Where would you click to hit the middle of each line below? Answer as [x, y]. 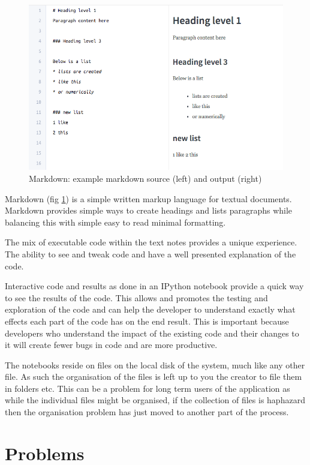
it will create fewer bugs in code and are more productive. [111, 345]
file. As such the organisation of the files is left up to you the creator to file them [154, 376]
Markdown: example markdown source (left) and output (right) [145, 178]
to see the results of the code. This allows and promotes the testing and [136, 297]
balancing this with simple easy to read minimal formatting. [115, 222]
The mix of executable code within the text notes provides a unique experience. [151, 242]
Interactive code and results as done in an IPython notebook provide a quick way [154, 286]
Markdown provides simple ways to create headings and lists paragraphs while [149, 210]
